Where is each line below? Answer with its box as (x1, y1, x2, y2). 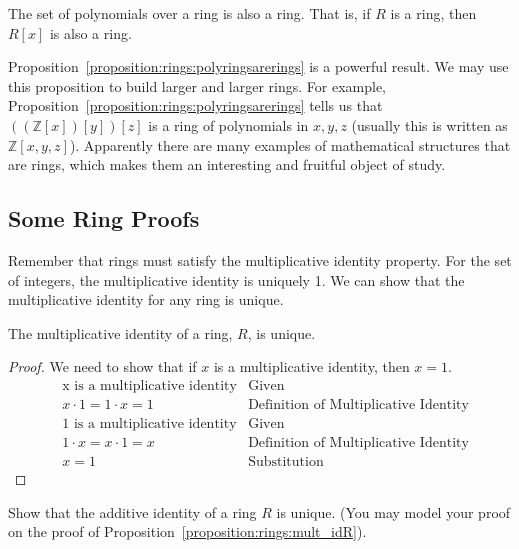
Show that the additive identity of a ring (8, 501, 257, 522)
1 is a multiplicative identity (62, 417, 237, 431)
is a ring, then (390, 3, 477, 23)
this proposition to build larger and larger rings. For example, (8, 75, 386, 96)
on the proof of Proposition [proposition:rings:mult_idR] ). (8, 521, 367, 542)
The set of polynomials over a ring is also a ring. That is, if (8, 3, 371, 23)
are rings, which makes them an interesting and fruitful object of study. (8, 154, 446, 175)
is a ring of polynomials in (148, 114, 309, 135)
